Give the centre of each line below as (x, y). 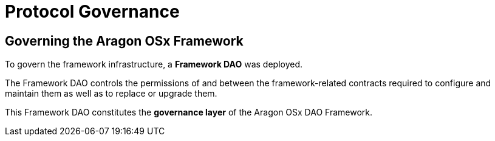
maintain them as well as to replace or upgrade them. (111, 94)
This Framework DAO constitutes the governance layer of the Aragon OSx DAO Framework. (189, 112)
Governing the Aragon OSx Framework (124, 41)
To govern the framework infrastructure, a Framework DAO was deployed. (154, 64)
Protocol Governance (92, 12)
